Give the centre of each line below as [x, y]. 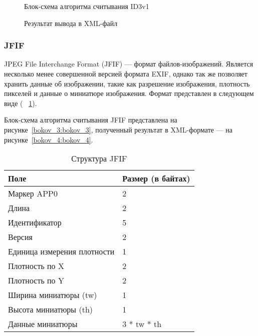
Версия [20, 237]
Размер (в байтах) [156, 178]
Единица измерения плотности [61, 251]
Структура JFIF [99, 158]
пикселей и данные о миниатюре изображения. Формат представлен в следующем [129, 93]
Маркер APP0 [33, 193]
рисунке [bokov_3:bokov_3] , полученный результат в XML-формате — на [118, 129]
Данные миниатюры [43, 324]
